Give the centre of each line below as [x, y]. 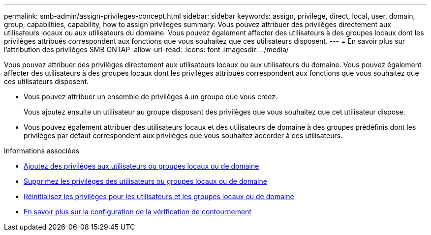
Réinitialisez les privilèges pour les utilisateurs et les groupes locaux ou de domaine [159, 196]
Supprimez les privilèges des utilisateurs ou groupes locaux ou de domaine [145, 181]
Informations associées [42, 151]
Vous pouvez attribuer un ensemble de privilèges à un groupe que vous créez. [151, 97]
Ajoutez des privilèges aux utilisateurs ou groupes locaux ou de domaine [141, 166]
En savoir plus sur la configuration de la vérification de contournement [138, 212]
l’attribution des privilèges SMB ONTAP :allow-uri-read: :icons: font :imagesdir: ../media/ [146, 49]
